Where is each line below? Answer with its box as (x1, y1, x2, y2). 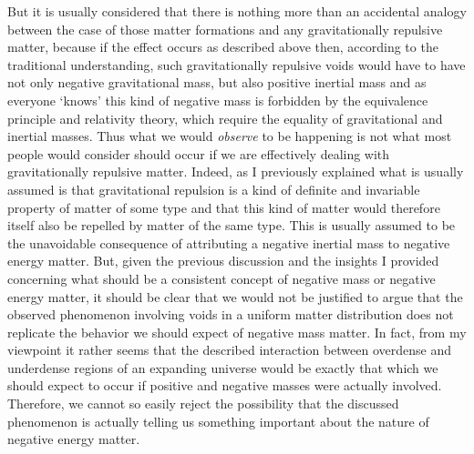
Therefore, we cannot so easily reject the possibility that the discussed (7, 394, 399, 413)
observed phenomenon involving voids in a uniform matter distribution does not (7, 305, 454, 324)
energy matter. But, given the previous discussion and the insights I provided (7, 251, 439, 270)
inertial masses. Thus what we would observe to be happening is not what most (7, 126, 452, 146)
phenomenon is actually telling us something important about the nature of (7, 411, 429, 430)
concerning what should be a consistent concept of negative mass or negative (7, 268, 436, 288)
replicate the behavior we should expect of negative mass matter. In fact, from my (7, 322, 467, 341)
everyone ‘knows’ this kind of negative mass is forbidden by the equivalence (7, 90, 428, 109)
